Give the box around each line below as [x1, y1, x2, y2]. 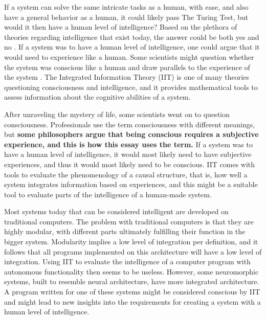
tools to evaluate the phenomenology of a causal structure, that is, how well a [4, 169, 248, 179]
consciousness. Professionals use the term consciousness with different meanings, [4, 119, 255, 129]
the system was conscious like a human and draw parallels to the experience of [4, 61, 250, 72]
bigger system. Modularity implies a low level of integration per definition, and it [4, 236, 258, 247]
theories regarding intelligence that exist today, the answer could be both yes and [4, 31, 259, 42]
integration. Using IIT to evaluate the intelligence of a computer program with [4, 256, 251, 267]
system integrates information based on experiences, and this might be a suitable [4, 179, 258, 190]
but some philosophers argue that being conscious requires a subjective [4, 129, 259, 140]
